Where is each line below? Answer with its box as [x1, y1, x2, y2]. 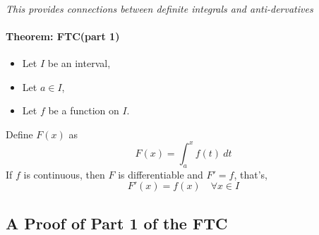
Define [6, 126, 33, 141]
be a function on [48, 103, 119, 118]
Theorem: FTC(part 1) [6, 28, 120, 43]
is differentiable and [118, 167, 203, 181]
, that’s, [234, 167, 267, 181]
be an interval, [47, 55, 111, 70]
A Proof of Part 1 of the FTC [6, 212, 228, 234]
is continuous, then [23, 167, 105, 181]
